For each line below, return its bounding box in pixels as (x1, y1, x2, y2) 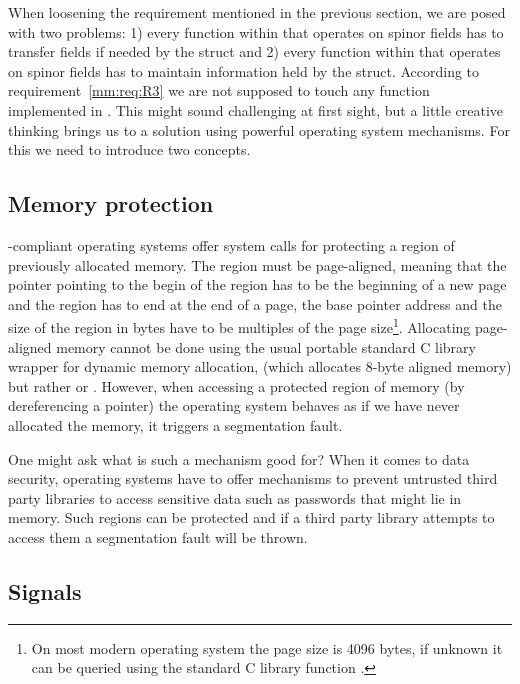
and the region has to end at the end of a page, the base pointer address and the (8, 293, 502, 314)
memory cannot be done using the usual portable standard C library (56, 336, 476, 357)
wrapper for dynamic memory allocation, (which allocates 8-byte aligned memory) (8, 356, 512, 377)
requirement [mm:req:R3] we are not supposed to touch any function (8, 80, 430, 101)
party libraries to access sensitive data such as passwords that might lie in (8, 487, 462, 508)
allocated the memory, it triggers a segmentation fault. (8, 414, 343, 435)
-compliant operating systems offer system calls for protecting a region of (8, 234, 455, 255)
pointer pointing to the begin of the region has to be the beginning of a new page (8, 274, 507, 295)
